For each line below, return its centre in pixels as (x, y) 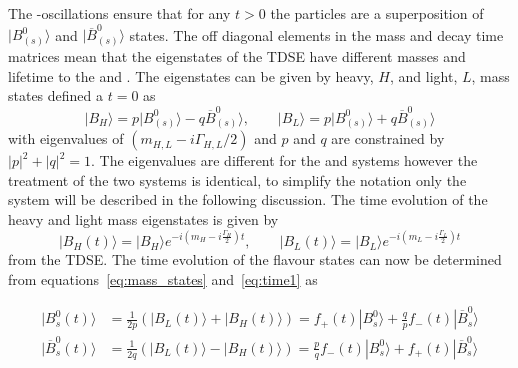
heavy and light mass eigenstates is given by (143, 219)
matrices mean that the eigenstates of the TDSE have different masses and (237, 56)
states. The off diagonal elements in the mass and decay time (316, 34)
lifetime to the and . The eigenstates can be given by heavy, (191, 75)
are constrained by (388, 138)
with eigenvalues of (66, 138)
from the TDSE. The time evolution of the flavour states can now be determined (255, 259)
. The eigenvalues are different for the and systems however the (284, 160)
